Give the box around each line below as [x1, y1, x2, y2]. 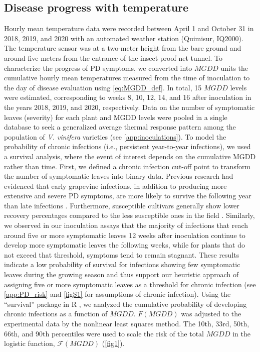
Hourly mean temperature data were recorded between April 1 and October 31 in [4, 23, 254, 34]
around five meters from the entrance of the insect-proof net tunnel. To [4, 52, 222, 63]
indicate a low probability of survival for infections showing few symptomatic [4, 259, 240, 270]
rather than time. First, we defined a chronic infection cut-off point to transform [4, 161, 251, 171]
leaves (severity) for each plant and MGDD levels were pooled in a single [4, 111, 227, 122]
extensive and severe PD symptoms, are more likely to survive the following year [4, 190, 251, 201]
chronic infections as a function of [4, 308, 108, 319]
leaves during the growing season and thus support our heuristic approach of [4, 269, 239, 280]
